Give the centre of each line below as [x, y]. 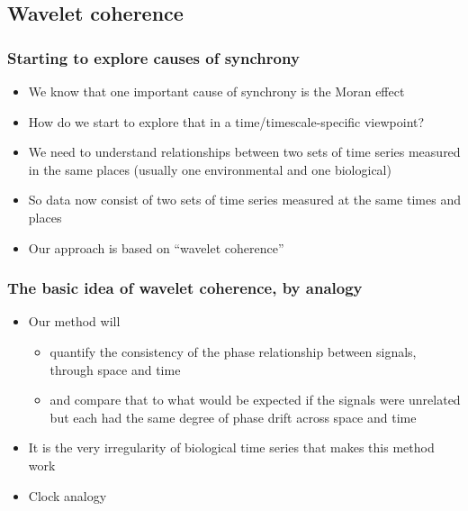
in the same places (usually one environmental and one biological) [210, 169]
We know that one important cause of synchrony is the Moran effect [216, 91]
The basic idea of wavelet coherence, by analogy [185, 288]
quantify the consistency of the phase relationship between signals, [233, 351]
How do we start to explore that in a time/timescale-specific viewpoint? [226, 121]
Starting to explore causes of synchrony [153, 57]
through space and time [115, 369]
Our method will [74, 321]
